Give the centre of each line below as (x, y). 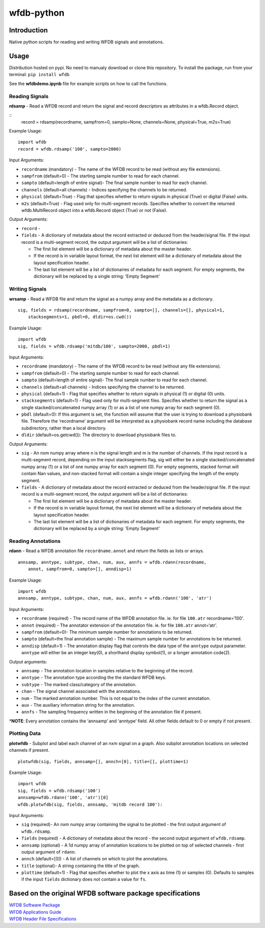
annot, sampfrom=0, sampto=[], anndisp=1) (80, 569)
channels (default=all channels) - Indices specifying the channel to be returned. (103, 387)
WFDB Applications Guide (35, 912)
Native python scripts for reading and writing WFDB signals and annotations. (86, 42)
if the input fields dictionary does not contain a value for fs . (84, 879)
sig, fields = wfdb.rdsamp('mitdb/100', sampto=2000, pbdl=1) (94, 346)
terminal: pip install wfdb (39, 75)
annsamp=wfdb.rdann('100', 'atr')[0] (63, 798)
